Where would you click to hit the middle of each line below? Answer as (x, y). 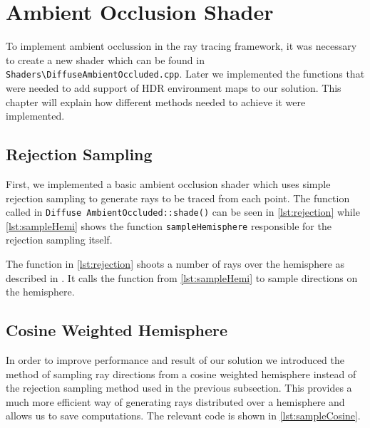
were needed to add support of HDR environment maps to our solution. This (174, 87)
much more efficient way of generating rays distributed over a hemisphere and (175, 401)
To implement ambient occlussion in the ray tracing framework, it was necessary (181, 46)
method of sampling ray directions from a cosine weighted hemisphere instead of (181, 374)
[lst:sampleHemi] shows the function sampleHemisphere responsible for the (169, 225)
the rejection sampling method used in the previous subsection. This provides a (179, 388)
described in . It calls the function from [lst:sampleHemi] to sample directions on (182, 277)
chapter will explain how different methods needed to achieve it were (156, 101)
